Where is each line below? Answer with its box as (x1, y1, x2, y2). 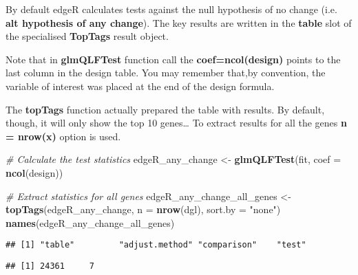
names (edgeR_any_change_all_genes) (6, 215, 175, 230)
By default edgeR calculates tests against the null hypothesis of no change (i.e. (6, 2, 337, 16)
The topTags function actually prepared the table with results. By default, (6, 102, 325, 116)
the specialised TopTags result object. (6, 29, 169, 43)
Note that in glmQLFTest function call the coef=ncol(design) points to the (6, 52, 341, 66)
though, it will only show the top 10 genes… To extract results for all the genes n (6, 115, 347, 130)
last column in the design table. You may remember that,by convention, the (6, 65, 326, 80)
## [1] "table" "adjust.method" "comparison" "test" (6, 240, 306, 250)
